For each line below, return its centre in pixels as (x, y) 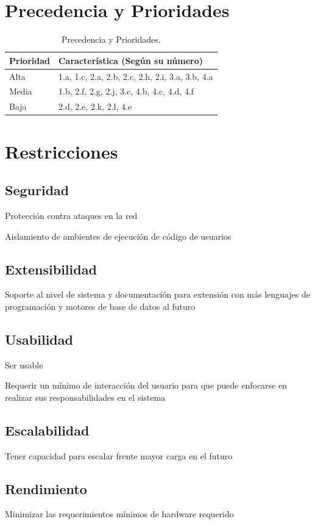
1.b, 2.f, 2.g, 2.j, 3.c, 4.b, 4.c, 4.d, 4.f (126, 91)
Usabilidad (39, 339)
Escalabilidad (47, 430)
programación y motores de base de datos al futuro (100, 306)
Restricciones (62, 151)
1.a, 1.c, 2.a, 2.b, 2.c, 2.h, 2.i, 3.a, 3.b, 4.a (136, 76)
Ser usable (24, 364)
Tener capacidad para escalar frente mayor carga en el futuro (119, 455)
